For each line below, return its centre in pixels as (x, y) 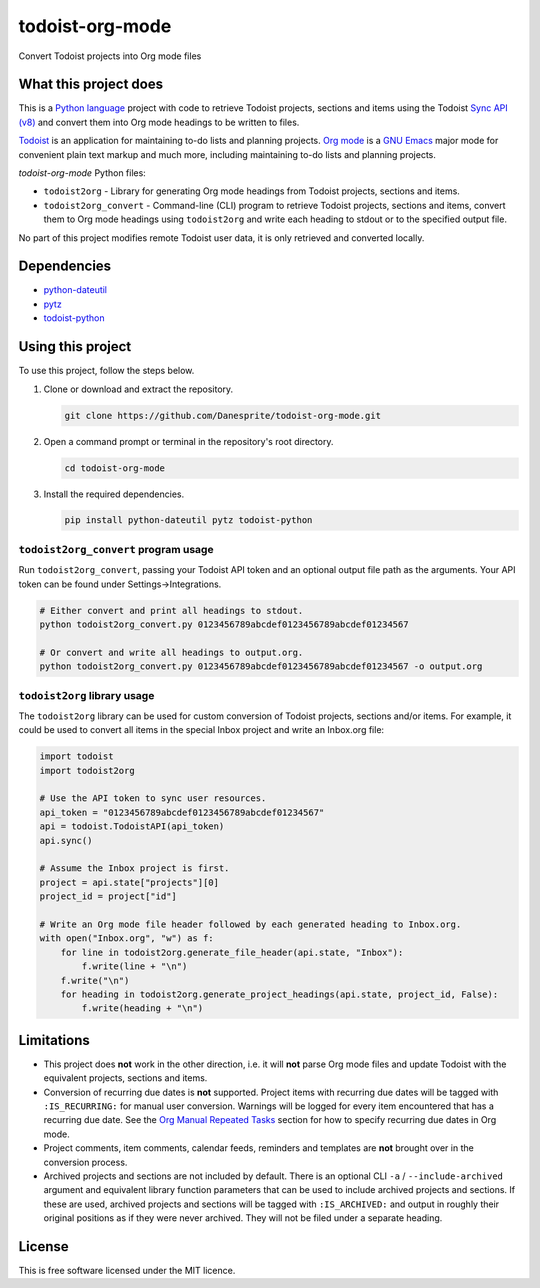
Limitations (54, 1040)
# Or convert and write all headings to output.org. (171, 652)
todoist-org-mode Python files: (82, 173)
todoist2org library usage (86, 695)
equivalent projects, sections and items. (125, 1078)
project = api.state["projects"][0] (129, 882)
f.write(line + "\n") (134, 966)
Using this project (75, 346)
